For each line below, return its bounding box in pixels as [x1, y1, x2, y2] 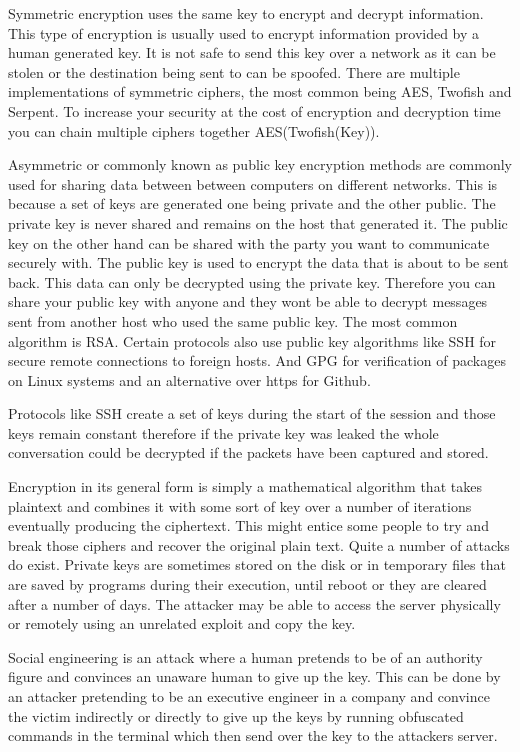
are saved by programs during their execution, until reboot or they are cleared [8, 574, 487, 595]
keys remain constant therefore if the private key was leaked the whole [8, 422, 439, 443]
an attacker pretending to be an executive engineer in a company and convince [8, 686, 490, 706]
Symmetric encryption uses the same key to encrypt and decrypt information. [8, 3, 484, 23]
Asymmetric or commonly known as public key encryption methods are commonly [8, 154, 512, 175]
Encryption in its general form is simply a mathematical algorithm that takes [8, 476, 482, 497]
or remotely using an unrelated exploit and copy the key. [8, 613, 356, 634]
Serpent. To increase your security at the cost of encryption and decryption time [8, 100, 501, 121]
